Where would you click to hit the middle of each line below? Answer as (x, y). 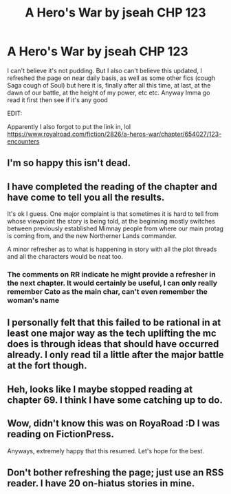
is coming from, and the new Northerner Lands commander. (92, 236)
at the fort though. (47, 366)
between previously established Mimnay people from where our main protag (115, 228)
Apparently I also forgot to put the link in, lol (69, 126)
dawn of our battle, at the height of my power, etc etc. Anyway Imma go (109, 92)
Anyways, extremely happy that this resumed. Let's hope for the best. (106, 451)
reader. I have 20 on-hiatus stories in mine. (101, 483)
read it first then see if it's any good (57, 100)
